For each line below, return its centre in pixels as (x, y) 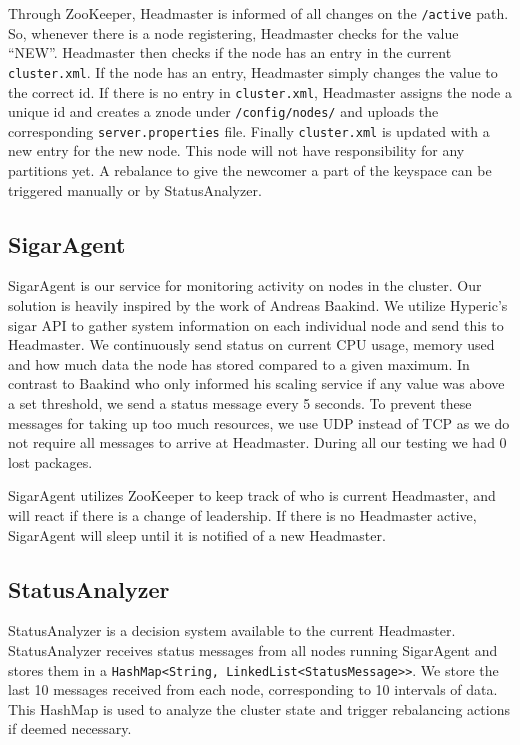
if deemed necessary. (70, 728)
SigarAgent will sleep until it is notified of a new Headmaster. (197, 534)
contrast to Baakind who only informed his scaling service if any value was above (256, 383)
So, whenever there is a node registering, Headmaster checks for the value (233, 32)
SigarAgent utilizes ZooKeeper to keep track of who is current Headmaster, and (252, 495)
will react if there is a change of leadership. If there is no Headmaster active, (242, 514)
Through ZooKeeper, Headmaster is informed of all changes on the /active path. (258, 13)
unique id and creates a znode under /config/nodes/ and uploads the (223, 111)
